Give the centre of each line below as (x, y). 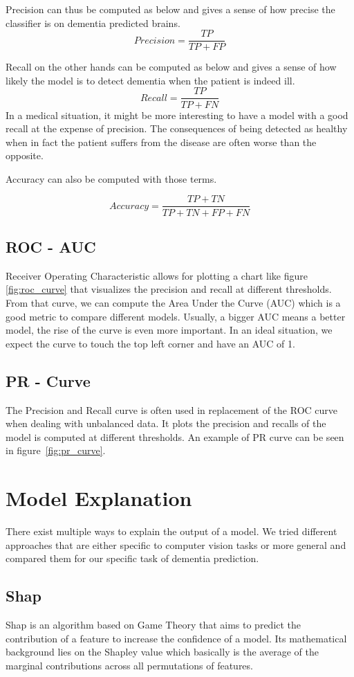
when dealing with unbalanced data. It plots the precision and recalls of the (166, 423)
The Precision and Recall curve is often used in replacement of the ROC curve (172, 409)
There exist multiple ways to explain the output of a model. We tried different (171, 531)
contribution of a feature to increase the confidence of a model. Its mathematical (176, 638)
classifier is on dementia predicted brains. (93, 22)
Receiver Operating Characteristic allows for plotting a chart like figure (157, 275)
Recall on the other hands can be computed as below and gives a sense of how (171, 67)
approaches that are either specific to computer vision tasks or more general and (176, 544)
